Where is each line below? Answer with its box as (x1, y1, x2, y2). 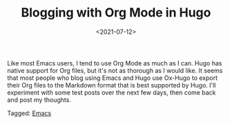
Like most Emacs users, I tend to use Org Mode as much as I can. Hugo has (7, 59, 222, 67)
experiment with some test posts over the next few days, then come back (7, 88, 216, 96)
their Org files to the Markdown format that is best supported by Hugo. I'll (7, 81, 216, 89)
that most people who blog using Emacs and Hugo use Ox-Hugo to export (7, 74, 218, 82)
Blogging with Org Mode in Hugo (21, 5, 211, 21)
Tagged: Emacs (7, 109, 52, 117)
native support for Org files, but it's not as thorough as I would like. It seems (7, 66, 223, 74)
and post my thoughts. (7, 95, 71, 104)
